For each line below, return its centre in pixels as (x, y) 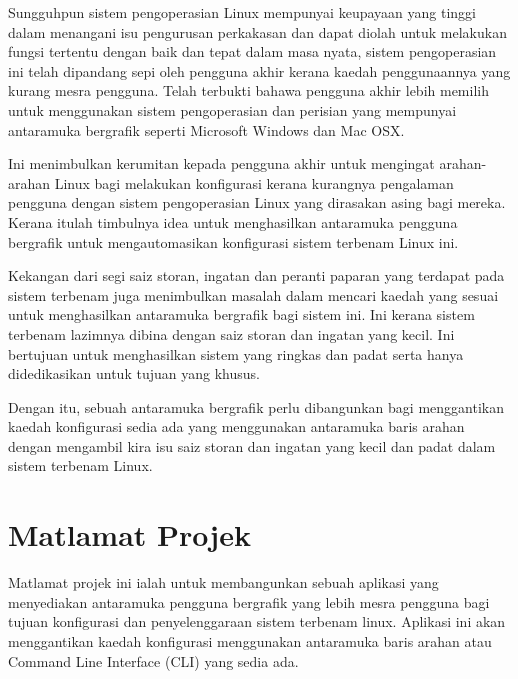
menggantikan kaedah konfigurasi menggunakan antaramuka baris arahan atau (250, 640)
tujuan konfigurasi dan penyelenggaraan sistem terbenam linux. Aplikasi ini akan (257, 621)
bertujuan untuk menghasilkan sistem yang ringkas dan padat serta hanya (236, 353)
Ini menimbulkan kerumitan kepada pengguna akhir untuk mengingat (221, 163)
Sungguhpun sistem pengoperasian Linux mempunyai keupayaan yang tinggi (242, 12)
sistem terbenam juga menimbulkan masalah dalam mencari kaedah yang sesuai (253, 294)
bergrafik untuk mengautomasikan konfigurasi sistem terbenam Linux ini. (233, 241)
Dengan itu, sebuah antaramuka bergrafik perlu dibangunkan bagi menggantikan (256, 406)
